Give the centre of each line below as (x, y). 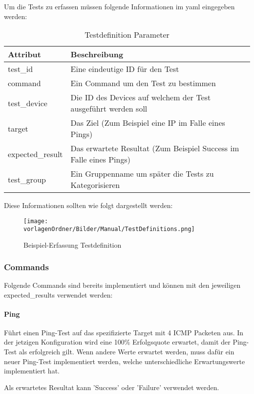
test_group (27, 179)
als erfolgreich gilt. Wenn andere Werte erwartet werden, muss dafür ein (127, 352)
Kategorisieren (95, 185)
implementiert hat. (32, 371)
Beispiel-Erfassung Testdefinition (73, 245)
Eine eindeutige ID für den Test (125, 69)
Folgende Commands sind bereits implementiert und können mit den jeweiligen (122, 285)
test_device (28, 103)
